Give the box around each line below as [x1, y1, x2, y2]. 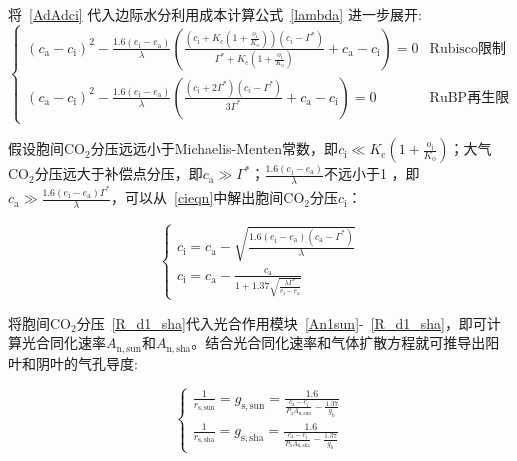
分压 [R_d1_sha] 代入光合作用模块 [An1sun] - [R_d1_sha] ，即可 [76, 312, 487, 333]
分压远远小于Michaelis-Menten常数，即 [90, 138, 339, 159]
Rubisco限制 [429, 41, 507, 56]
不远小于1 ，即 [323, 163, 420, 184]
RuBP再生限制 [429, 90, 510, 105]
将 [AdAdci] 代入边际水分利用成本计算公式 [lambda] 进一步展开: [8, 4, 422, 24]
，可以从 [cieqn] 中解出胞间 [111, 187, 284, 208]
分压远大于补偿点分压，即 [34, 163, 203, 184]
